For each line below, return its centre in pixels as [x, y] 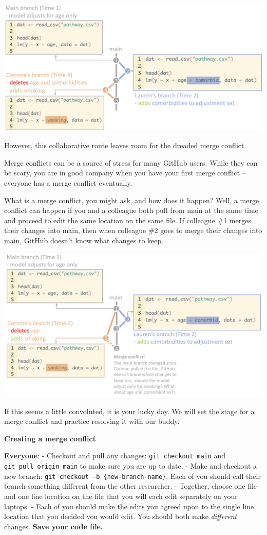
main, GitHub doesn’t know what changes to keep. [84, 240]
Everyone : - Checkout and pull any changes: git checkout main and [115, 456]
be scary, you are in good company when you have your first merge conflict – [125, 173]
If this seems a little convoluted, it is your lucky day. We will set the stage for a [129, 411]
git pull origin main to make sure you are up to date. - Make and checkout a [131, 466]
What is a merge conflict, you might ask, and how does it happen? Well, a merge [132, 200]
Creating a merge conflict [50, 438]
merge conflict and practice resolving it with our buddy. [92, 421]
